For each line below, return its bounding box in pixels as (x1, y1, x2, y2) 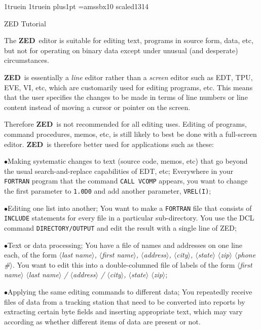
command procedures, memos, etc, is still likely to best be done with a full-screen (4, 128, 257, 139)
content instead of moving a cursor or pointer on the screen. (4, 101, 191, 112)
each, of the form (4, 249, 57, 260)
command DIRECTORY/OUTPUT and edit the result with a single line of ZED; (4, 222, 237, 233)
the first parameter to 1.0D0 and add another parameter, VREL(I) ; (4, 185, 211, 196)
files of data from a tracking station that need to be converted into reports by (4, 296, 245, 307)
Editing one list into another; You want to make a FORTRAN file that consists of (8, 202, 252, 213)
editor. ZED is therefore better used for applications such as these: (4, 138, 214, 149)
